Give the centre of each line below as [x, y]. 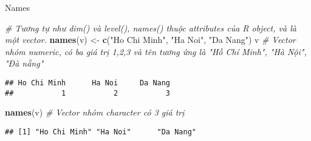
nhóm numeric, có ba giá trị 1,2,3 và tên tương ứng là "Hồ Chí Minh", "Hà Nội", [156, 51]
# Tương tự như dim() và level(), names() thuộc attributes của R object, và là [151, 28]
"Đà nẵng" [24, 63]
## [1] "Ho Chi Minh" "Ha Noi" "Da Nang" [101, 132]
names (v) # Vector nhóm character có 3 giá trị [95, 112]
